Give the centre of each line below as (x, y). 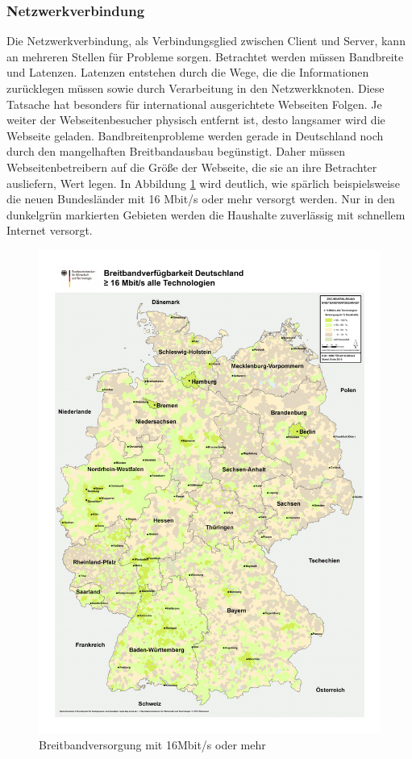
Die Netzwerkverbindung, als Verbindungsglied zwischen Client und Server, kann (206, 41)
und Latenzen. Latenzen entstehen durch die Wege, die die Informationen (188, 72)
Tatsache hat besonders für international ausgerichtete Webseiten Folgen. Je (194, 104)
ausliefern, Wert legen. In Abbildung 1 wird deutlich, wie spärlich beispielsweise (203, 183)
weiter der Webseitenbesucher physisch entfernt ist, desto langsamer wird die (196, 120)
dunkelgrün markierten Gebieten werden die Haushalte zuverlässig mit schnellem (206, 214)
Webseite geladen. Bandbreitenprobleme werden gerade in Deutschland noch (195, 135)
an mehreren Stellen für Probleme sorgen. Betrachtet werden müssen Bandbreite (205, 56)
